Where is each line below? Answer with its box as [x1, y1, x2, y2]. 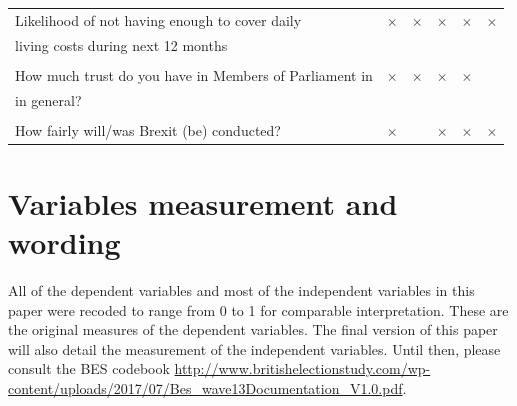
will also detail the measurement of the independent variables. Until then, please [8, 338, 501, 359]
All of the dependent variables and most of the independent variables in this [8, 280, 475, 301]
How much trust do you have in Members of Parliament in [15, 64, 373, 85]
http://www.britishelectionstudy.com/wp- [174, 358, 431, 379]
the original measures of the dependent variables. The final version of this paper [8, 319, 498, 340]
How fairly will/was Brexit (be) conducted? [15, 119, 281, 140]
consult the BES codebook [8, 358, 170, 379]
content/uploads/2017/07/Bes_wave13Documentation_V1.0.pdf [8, 378, 403, 398]
